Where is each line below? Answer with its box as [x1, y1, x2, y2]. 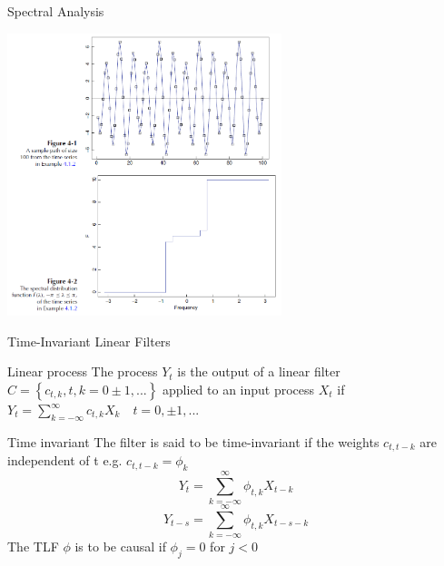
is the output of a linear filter [177, 362, 340, 381]
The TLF [7, 537, 59, 556]
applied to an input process [163, 380, 315, 398]
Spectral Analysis [7, 2, 104, 20]
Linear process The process [7, 362, 158, 381]
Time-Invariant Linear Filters [7, 331, 171, 350]
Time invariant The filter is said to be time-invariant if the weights [7, 432, 380, 451]
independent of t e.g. [7, 451, 123, 470]
